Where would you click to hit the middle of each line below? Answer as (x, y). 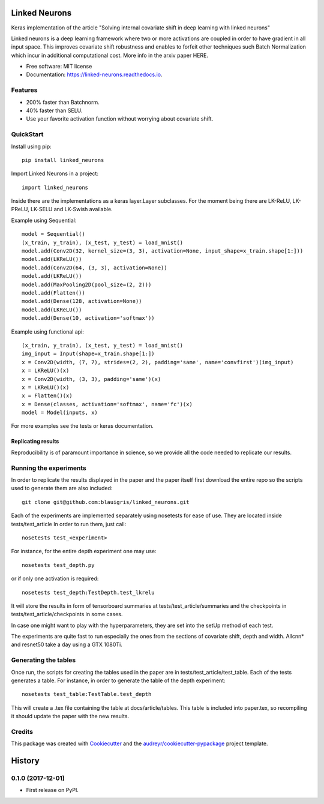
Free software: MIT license (59, 67)
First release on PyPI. (52, 790)
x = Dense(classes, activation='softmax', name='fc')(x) (107, 404)
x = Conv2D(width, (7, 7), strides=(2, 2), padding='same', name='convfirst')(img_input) (158, 362)
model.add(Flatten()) (53, 293)
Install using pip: (31, 146)
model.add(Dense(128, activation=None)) (82, 301)
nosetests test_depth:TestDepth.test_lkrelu (88, 592)
